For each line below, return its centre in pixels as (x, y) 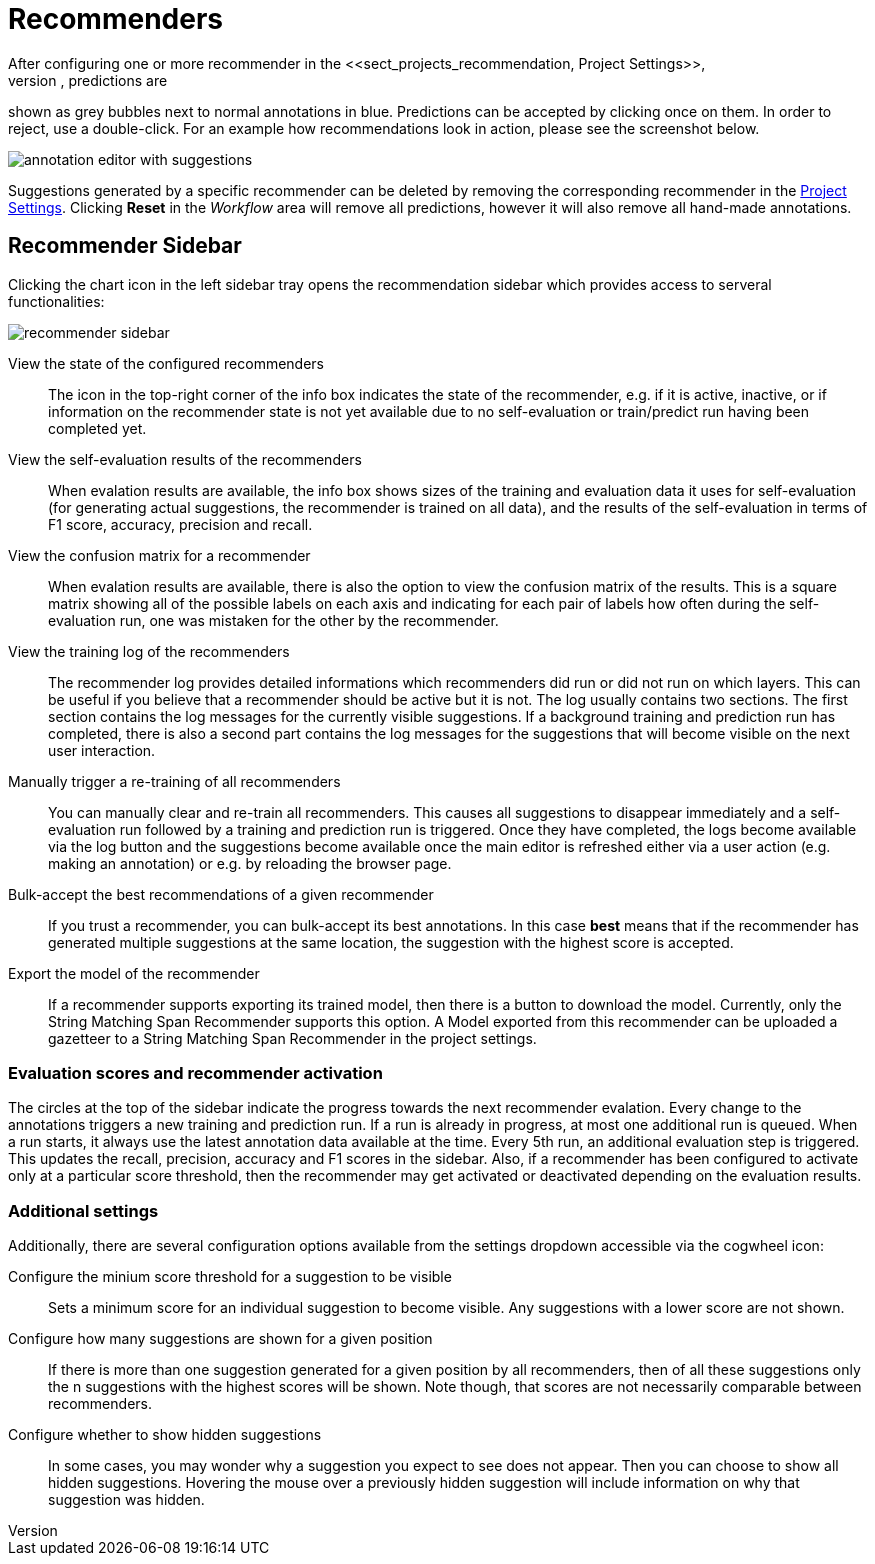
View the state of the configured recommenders (166, 363)
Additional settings (83, 1210)
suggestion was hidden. (126, 1500)
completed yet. (97, 428)
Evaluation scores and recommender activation (195, 1072)
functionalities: (56, 301)
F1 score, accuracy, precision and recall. (180, 524)
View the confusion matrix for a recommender (159, 555)
